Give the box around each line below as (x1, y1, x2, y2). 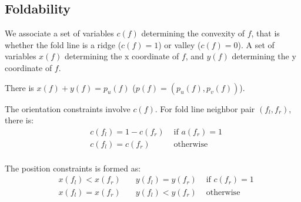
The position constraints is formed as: (5, 161, 141, 174)
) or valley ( (158, 38, 201, 51)
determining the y (232, 50, 296, 62)
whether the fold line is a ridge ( (5, 38, 122, 51)
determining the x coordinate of (65, 50, 179, 62)
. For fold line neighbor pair (155, 102, 255, 115)
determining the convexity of (141, 27, 245, 39)
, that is (251, 27, 280, 39)
